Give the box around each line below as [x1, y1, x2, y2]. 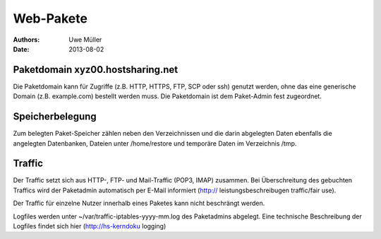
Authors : [13, 35, 40, 44]
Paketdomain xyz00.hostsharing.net [13, 64, 179, 76]
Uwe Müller [68, 35, 102, 44]
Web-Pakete [13, 11, 88, 26]
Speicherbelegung [13, 110, 97, 123]
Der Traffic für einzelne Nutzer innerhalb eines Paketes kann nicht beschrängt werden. [13, 199, 265, 208]
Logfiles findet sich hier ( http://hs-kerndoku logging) [13, 222, 167, 230]
